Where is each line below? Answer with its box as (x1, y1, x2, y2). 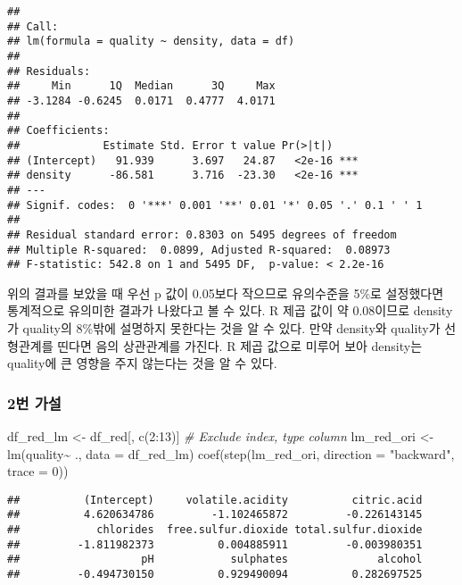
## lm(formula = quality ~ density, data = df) (7, 35, 295, 48)
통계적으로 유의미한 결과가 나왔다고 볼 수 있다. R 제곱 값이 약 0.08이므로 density (7, 301, 453, 320)
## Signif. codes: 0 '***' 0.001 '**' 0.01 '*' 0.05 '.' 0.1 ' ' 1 (7, 198, 423, 212)
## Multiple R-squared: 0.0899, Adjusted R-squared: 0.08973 (7, 243, 391, 256)
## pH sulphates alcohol (7, 553, 423, 566)
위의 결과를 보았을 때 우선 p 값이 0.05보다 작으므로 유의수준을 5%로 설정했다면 (7, 283, 444, 302)
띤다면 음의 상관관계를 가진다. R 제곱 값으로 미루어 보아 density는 (57, 336, 423, 355)
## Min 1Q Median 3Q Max (7, 79, 276, 93)
